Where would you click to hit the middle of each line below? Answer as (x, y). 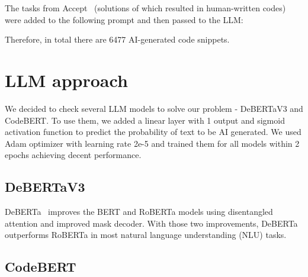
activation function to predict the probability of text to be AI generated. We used (153, 132)
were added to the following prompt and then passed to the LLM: (124, 19)
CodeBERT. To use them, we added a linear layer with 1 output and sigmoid (145, 120)
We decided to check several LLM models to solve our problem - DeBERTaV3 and (154, 108)
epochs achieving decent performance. (73, 155)
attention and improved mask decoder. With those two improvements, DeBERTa (151, 223)
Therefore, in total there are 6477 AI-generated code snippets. (117, 39)
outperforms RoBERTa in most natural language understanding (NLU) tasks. (146, 235)
